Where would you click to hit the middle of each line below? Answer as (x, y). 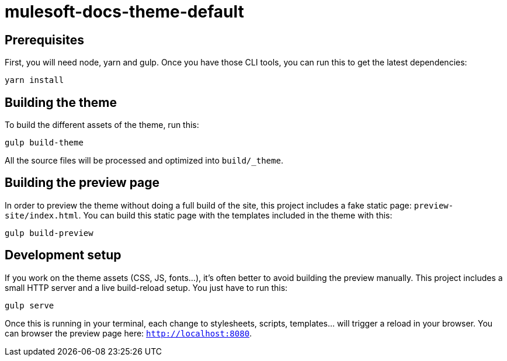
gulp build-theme (44, 143)
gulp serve (29, 305)
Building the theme (61, 102)
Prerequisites (44, 40)
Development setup (63, 255)
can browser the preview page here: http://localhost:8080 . (129, 333)
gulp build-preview (49, 233)
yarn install (34, 80)
